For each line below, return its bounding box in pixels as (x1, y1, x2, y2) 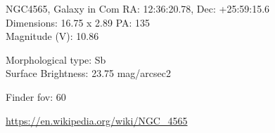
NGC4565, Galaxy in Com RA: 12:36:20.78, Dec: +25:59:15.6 (6, 1, 270, 15)
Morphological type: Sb (6, 52, 106, 66)
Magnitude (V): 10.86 (6, 29, 99, 43)
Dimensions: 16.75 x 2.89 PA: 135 (6, 15, 151, 29)
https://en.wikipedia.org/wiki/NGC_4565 (6, 113, 188, 127)
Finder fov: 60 (6, 89, 66, 104)
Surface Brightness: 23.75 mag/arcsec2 (6, 66, 172, 80)
